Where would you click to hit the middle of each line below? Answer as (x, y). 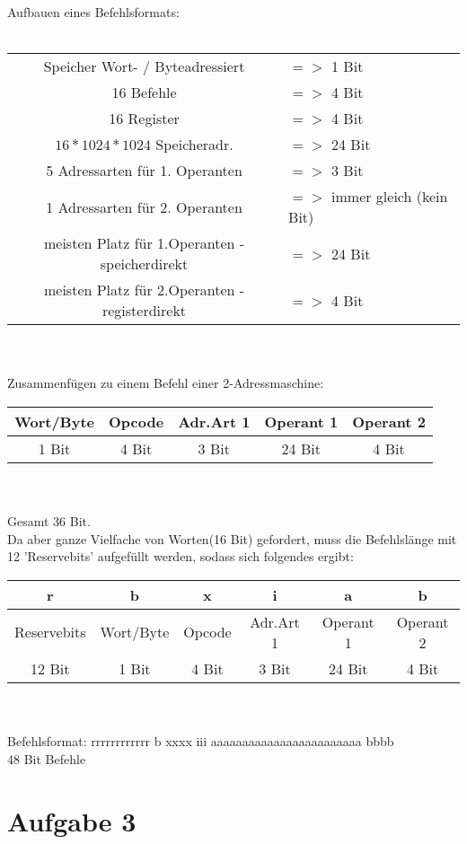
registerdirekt (144, 311)
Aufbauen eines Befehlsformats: (93, 12)
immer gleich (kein (390, 197)
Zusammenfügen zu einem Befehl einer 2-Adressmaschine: (166, 383)
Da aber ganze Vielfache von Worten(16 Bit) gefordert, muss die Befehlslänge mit (232, 538)
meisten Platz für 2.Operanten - (144, 290)
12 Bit (50, 668)
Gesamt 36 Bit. (49, 521)
